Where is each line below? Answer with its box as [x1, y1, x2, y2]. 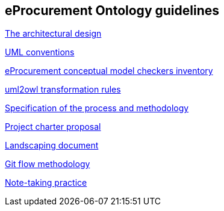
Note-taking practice [5, 177, 87, 188]
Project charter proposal [5, 121, 101, 132]
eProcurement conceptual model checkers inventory [5, 66, 213, 76]
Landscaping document [5, 140, 99, 151]
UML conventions [5, 47, 75, 58]
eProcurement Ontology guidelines [5, 3, 220, 18]
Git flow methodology [5, 159, 90, 170]
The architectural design [5, 28, 102, 39]
